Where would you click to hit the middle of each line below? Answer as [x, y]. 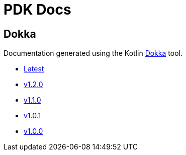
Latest [34, 69]
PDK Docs [37, 10]
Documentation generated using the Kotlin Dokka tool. [93, 53]
